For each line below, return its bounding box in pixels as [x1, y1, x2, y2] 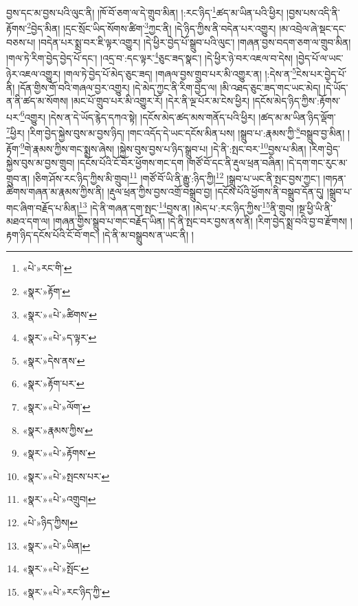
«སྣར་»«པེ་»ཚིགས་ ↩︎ [22, 307, 97, 321]
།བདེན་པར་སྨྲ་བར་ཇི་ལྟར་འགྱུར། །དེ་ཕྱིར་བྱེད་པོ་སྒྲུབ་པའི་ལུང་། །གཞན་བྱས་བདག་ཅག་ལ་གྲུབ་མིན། [38, 34, 351, 49]
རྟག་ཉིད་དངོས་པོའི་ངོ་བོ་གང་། [6, 227, 100, 241]
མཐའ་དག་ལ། [6, 214, 50, 228]
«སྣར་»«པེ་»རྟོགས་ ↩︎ [22, 446, 96, 460]
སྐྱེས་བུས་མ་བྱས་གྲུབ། [6, 155, 75, 169]
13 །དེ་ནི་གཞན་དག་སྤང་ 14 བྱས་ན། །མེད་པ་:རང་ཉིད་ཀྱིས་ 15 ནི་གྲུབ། [78, 198, 294, 215]
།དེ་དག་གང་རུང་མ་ [287, 155, 348, 169]
